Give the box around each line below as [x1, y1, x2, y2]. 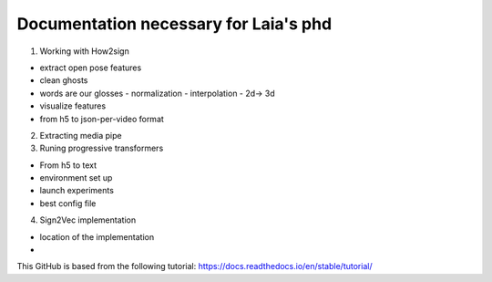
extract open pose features [39, 62, 142, 73]
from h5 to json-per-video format [39, 113, 164, 124]
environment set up [39, 172, 113, 183]
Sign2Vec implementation [39, 214, 137, 225]
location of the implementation [39, 231, 155, 242]
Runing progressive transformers [39, 142, 164, 154]
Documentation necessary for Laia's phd [16, 14, 333, 34]
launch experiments [39, 185, 114, 196]
